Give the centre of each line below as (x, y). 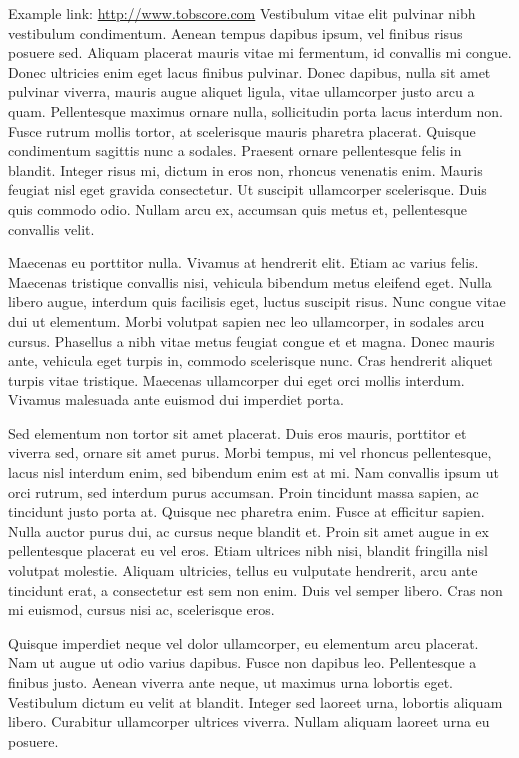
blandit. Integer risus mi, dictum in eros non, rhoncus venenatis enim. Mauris (245, 169)
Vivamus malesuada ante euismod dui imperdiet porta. (176, 399)
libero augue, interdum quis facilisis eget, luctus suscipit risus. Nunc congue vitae (257, 301)
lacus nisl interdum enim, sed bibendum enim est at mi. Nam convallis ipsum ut (253, 472)
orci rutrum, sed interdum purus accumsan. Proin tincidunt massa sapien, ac (243, 491)
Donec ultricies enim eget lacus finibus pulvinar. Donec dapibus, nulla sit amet (249, 71)
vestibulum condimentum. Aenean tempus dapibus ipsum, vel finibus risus (235, 32)
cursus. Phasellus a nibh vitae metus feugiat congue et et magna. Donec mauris (251, 340)
